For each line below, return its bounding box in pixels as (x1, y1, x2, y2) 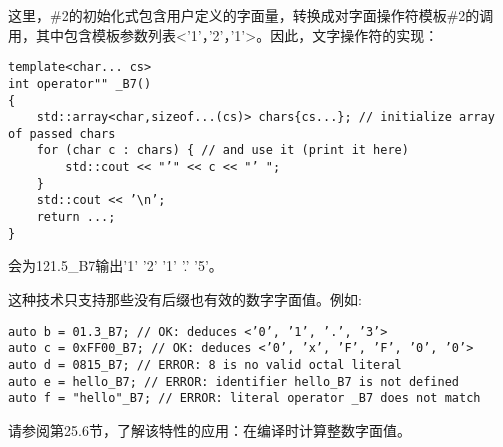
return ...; (36, 210, 116, 225)
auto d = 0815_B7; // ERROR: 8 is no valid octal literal (8, 357, 402, 372)
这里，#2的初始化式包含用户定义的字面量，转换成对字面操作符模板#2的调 (8, 5, 494, 25)
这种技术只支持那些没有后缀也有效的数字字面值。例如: (8, 289, 362, 309)
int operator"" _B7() (8, 76, 152, 91)
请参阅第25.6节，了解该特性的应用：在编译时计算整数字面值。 (8, 419, 411, 440)
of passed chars (8, 126, 116, 141)
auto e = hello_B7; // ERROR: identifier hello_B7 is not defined (8, 374, 460, 389)
